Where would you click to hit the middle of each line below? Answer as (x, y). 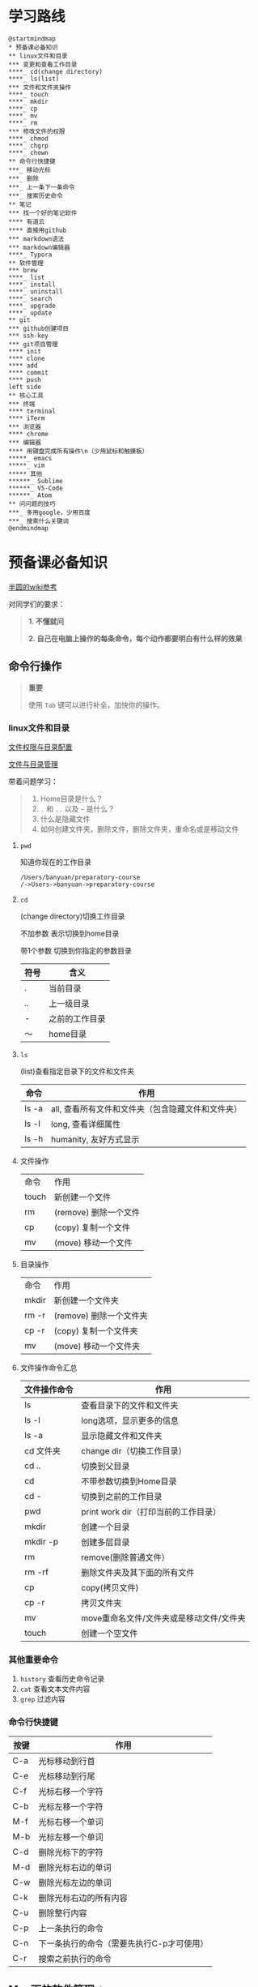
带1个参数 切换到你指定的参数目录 (76, 950)
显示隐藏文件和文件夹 (121, 1436)
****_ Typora (30, 255)
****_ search (30, 298)
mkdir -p (41, 1541)
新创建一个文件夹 (86, 1300)
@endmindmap (28, 528)
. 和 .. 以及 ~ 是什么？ (77, 808)
